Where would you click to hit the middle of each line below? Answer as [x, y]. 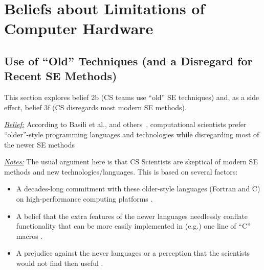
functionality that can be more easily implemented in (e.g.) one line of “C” [133, 226]
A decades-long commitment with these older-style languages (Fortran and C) [138, 189]
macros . [29, 236]
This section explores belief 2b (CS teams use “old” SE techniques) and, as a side [132, 97]
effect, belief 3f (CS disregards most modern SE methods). [95, 107]
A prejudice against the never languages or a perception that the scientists [133, 253]
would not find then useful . [60, 263]
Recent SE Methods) [61, 76]
